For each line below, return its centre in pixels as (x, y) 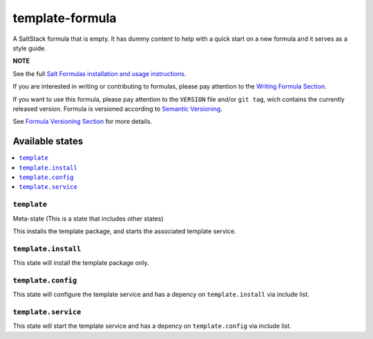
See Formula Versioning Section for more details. (82, 122)
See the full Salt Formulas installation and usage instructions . (99, 73)
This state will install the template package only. (81, 263)
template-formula (65, 18)
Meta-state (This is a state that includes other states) (88, 219)
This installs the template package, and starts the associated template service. (124, 231)
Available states (48, 141)
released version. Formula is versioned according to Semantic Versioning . (117, 109)
